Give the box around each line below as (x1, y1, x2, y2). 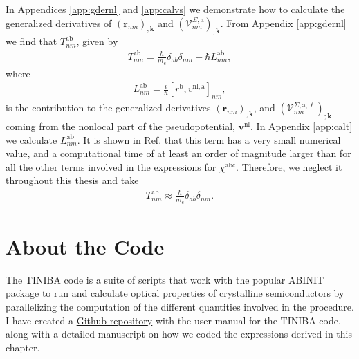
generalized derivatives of (6, 15, 112, 30)
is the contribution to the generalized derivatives (6, 100, 211, 115)
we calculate (6, 132, 57, 147)
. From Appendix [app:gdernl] (220, 15, 347, 30)
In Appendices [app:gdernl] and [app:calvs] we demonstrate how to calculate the (6, 2, 345, 16)
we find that (6, 34, 57, 48)
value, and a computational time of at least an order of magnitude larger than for (6, 146, 351, 160)
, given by (76, 34, 118, 48)
